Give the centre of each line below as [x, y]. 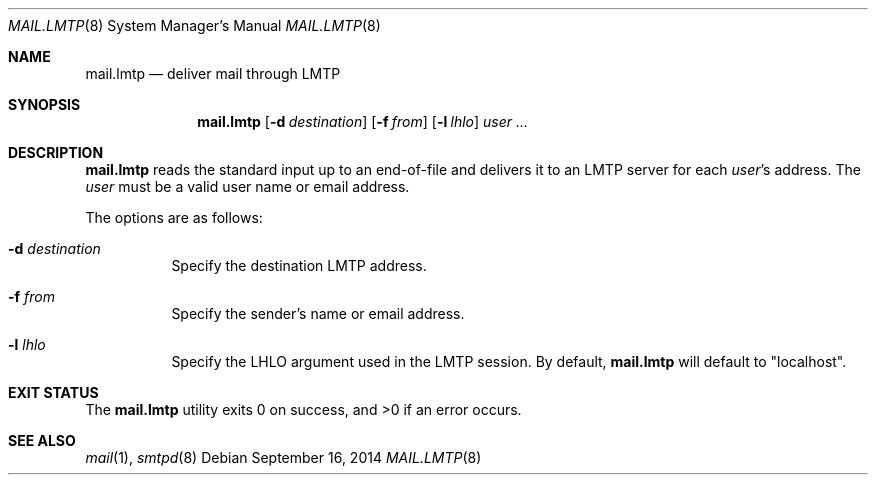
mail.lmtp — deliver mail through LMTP [213, 73]
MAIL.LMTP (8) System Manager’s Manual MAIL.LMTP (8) [194, 25]
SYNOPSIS [44, 104]
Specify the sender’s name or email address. [318, 313]
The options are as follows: [174, 217]
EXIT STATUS [53, 392]
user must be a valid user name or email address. [247, 186]
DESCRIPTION [56, 152]
